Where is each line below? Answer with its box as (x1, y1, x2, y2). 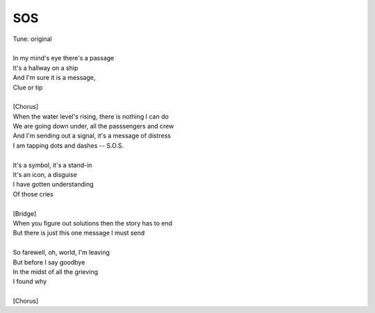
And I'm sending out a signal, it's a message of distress (12, 132, 172, 140)
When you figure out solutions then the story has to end (12, 219, 173, 227)
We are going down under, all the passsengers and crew (12, 122, 174, 130)
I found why (12, 278, 47, 286)
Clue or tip (12, 83, 43, 92)
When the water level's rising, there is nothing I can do (12, 112, 169, 121)
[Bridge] (12, 209, 37, 218)
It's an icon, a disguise (12, 171, 78, 179)
